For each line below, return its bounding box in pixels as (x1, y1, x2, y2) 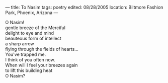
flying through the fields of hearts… (5, 46, 79, 52)
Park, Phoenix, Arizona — (5, 10, 58, 16)
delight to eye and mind (5, 30, 54, 36)
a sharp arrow (5, 41, 34, 47)
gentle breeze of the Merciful (5, 25, 66, 31)
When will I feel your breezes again (5, 62, 78, 68)
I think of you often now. (5, 57, 55, 62)
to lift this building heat (5, 67, 53, 73)
